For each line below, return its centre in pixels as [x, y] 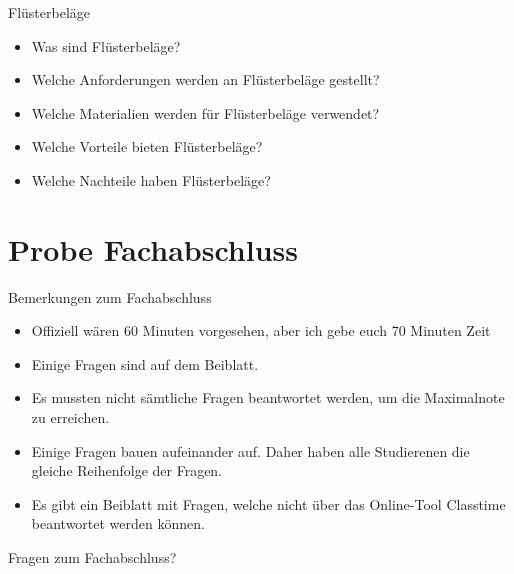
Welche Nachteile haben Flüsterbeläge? [151, 179]
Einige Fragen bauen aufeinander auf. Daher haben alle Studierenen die [250, 450]
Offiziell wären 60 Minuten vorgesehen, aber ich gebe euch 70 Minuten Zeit [261, 330]
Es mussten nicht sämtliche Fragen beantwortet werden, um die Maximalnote [268, 397]
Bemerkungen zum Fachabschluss [110, 296]
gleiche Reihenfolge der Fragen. [127, 470]
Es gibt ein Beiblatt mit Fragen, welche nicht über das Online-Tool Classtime [268, 503]
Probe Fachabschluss [153, 248]
